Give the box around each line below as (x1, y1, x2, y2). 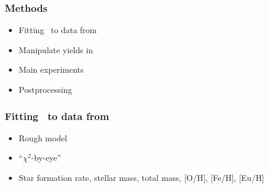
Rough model (18, 131, 67, 144)
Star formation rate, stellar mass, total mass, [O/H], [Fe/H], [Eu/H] (18, 171, 264, 183)
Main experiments (18, 63, 84, 76)
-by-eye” (31, 151, 62, 164)
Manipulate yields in (18, 43, 93, 56)
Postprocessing (18, 83, 72, 95)
